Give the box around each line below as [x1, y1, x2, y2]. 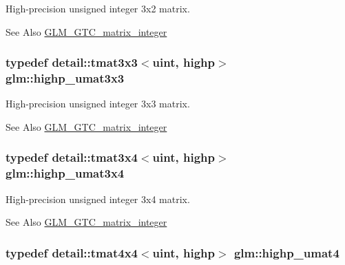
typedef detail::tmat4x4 [6, 244, 138, 261]
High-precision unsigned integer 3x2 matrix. [6, 1, 190, 15]
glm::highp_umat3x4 [6, 165, 125, 182]
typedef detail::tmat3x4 [6, 149, 138, 166]
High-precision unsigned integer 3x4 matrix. [6, 191, 190, 206]
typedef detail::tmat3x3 [6, 54, 138, 71]
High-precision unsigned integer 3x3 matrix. [6, 96, 190, 111]
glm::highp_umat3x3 [6, 70, 125, 87]
